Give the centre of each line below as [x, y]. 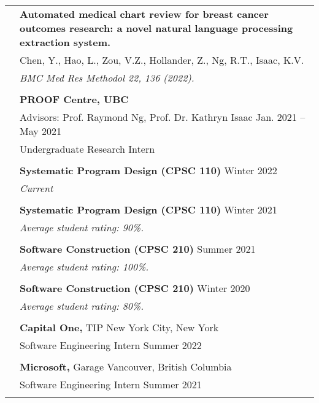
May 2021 [41, 131]
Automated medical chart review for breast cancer [144, 14]
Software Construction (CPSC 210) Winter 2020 [135, 288]
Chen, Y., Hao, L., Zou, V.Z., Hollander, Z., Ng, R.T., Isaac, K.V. [162, 60]
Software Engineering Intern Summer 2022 [111, 345]
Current [37, 188]
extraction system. [65, 42]
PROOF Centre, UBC [74, 99]
